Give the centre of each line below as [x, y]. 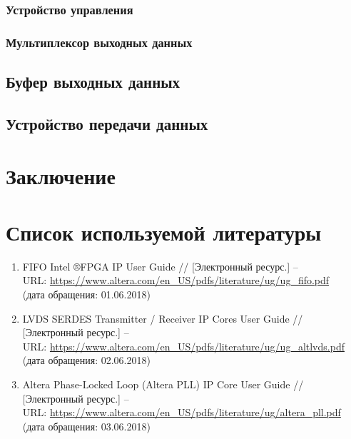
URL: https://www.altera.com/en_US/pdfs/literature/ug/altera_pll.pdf [182, 412]
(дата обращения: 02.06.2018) [86, 360]
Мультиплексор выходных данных [99, 42]
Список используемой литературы [164, 232]
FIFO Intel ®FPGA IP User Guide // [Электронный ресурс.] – [160, 266]
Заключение [61, 176]
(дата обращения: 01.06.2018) [86, 294]
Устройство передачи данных [107, 123]
